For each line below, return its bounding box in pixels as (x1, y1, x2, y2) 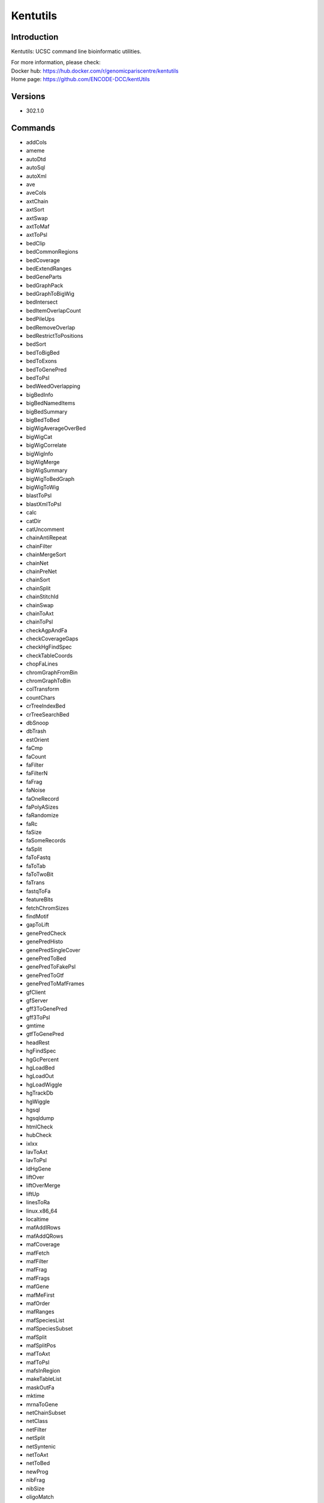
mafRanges (26, 1308, 55, 1315)
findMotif (26, 913, 49, 920)
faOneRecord (26, 795, 59, 802)
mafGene (26, 1283, 49, 1290)
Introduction (11, 32, 59, 42)
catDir (26, 517, 41, 524)
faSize (26, 828, 42, 836)
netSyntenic (26, 1443, 56, 1450)
